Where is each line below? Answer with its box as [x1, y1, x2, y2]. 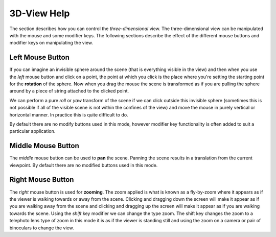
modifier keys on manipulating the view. [9, 40, 93, 46]
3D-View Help [9, 8, 70, 19]
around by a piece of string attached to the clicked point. [9, 88, 129, 94]
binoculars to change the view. [9, 225, 74, 231]
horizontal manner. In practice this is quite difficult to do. [9, 111, 128, 117]
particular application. [9, 128, 56, 134]
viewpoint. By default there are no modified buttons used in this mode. [9, 162, 158, 168]
